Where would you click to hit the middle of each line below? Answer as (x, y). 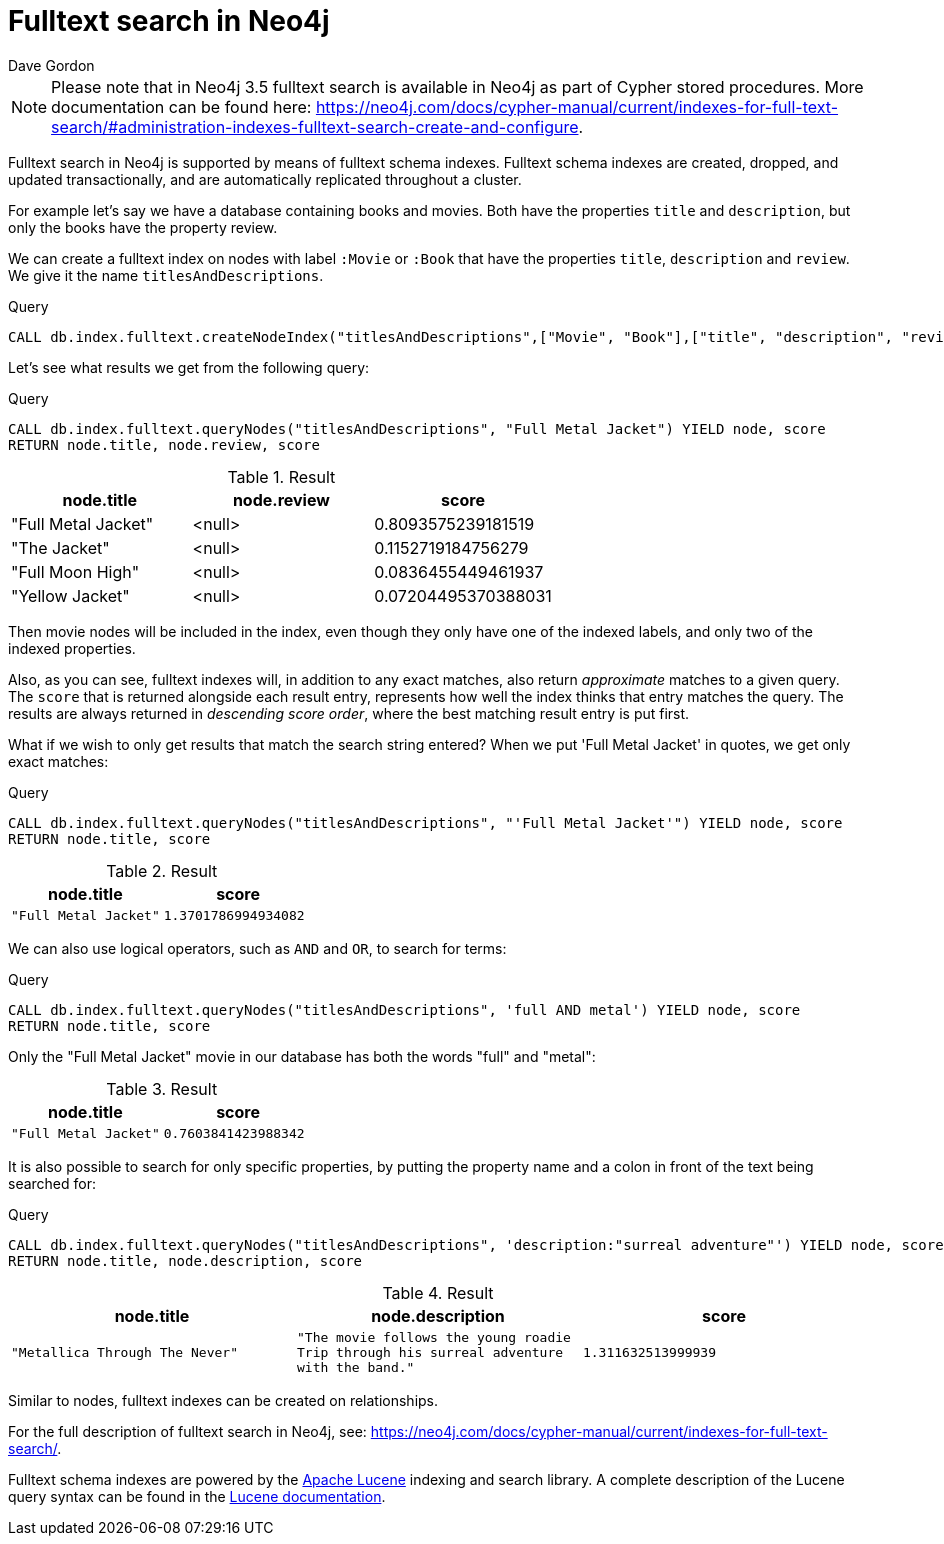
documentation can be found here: (181, 106)
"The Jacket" (60, 547)
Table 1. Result (281, 476)
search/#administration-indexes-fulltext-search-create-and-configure (315, 126)
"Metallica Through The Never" (124, 1352)
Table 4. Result (438, 1292)
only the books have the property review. (143, 227)
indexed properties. (72, 648)
